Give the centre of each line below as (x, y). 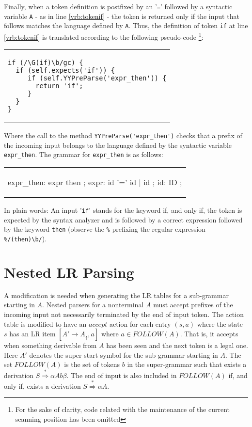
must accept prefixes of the (193, 305)
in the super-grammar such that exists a (187, 364)
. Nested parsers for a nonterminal (93, 305)
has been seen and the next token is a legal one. (177, 345)
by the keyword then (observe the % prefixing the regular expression (105, 229)
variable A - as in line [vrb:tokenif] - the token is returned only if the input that (122, 16)
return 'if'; (59, 86)
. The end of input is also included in (122, 375)
